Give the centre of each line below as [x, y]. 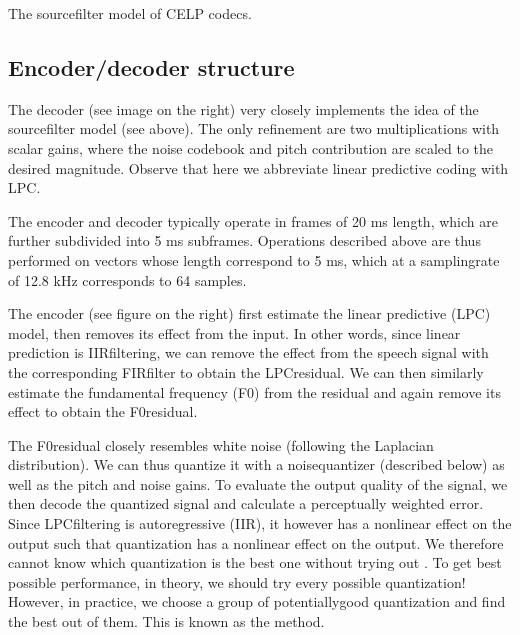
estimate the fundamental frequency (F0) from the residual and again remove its [254, 391]
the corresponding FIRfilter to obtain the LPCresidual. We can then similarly [246, 371]
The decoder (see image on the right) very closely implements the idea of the [243, 108]
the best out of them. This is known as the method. [166, 621]
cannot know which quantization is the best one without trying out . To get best [255, 562]
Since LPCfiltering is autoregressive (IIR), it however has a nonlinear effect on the [260, 523]
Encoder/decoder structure [151, 66]
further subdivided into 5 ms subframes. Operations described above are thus [244, 240]
